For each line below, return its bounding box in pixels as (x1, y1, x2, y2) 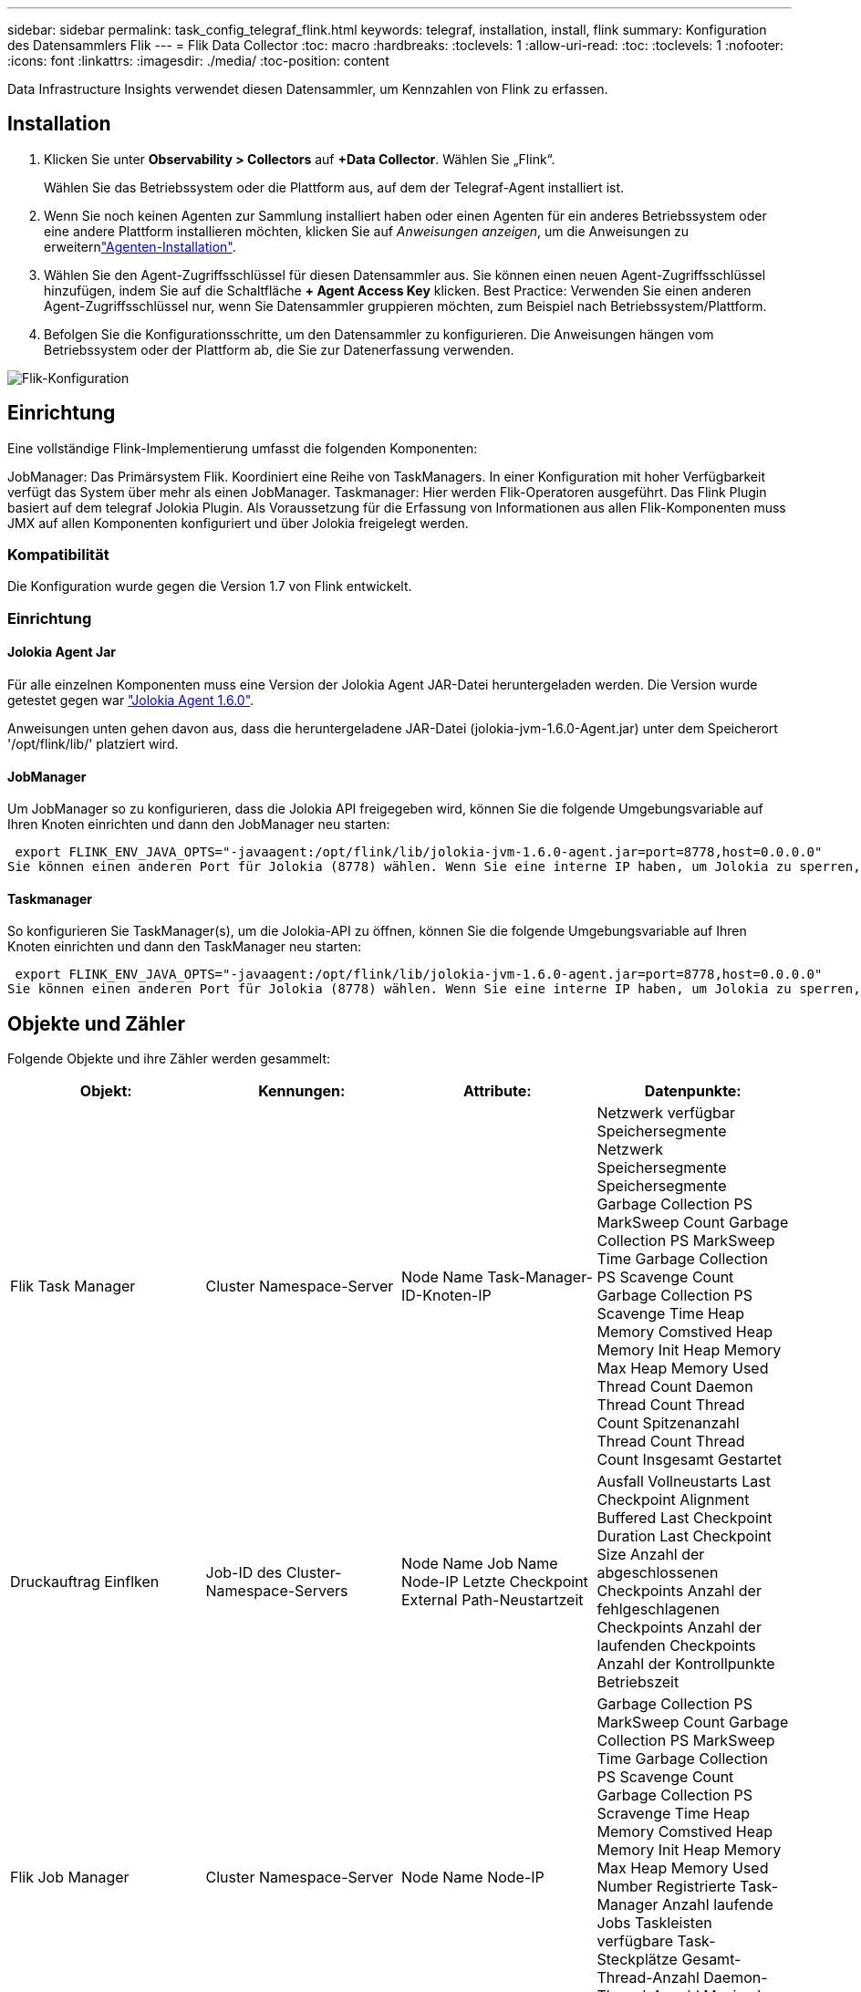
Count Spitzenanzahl (596, 1414, 740, 1433)
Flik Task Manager (10, 1277, 136, 1296)
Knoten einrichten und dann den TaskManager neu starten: (7, 939, 362, 955)
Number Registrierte (596, 1877, 736, 1896)
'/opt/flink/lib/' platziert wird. (7, 736, 179, 752)
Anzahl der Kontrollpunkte (596, 1655, 775, 1674)
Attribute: (462, 1082, 532, 1101)
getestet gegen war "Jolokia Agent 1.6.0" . (7, 692, 254, 709)
